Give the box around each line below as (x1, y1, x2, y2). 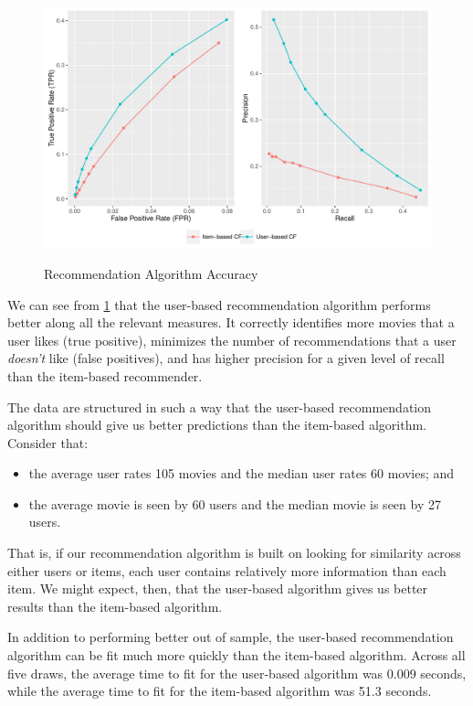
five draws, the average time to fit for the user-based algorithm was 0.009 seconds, (7, 663, 467, 682)
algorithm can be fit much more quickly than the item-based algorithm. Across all (7, 646, 466, 665)
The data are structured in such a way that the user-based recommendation (7, 397, 432, 416)
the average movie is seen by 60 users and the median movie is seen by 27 (28, 494, 441, 513)
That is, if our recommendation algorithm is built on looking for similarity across (7, 543, 461, 562)
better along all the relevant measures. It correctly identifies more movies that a (7, 313, 455, 332)
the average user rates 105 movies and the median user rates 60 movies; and (28, 464, 455, 483)
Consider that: (7, 433, 89, 452)
